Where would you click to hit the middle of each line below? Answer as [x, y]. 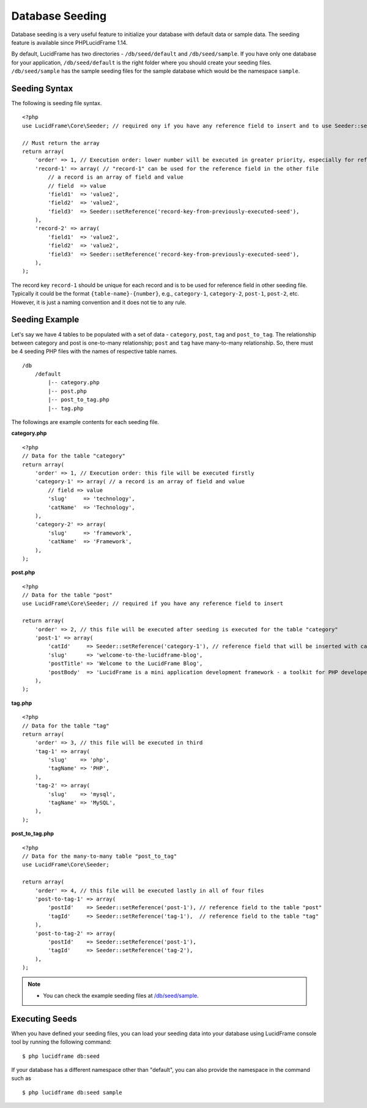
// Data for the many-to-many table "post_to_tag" [100, 856]
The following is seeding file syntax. [57, 103]
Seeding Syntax [42, 88]
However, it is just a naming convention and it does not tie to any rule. [99, 302]
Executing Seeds [44, 1019]
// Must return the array [61, 143]
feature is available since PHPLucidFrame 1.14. [69, 42]
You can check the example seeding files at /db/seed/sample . [121, 995]
